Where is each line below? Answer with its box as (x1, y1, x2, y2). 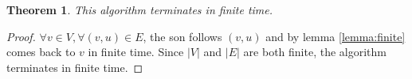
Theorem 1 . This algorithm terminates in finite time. (6, 2, 273, 17)
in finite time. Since (88, 43, 184, 60)
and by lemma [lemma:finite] (265, 28, 406, 44)
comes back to (6, 43, 76, 60)
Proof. (6, 28, 36, 44)
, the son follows (143, 28, 222, 44)
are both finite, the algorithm (243, 43, 386, 60)
